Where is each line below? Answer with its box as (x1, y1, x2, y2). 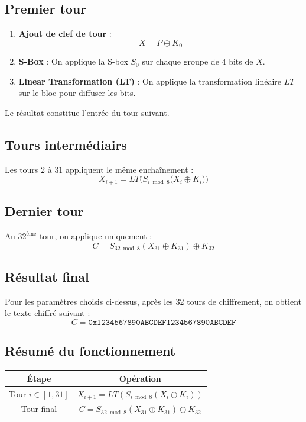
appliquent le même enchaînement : (66, 163, 194, 175)
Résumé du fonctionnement (5, 342, 176, 360)
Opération (119, 372, 161, 384)
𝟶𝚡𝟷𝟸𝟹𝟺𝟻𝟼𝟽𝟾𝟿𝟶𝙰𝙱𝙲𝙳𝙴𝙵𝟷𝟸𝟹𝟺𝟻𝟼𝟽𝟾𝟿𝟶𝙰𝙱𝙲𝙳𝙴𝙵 (88, 318, 236, 327)
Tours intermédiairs (5, 136, 127, 154)
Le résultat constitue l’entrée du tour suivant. (5, 107, 170, 119)
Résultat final (5, 268, 89, 286)
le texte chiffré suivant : (5, 307, 90, 319)
